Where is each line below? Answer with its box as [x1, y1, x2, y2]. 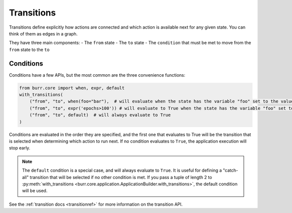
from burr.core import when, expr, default [19, 85, 125, 91]
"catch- [222, 167, 238, 173]
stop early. [9, 145, 31, 151]
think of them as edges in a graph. [9, 31, 78, 36]
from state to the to [9, 47, 50, 52]
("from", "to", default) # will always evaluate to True [29, 112, 171, 118]
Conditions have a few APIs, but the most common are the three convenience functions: [9, 72, 185, 78]
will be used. [22, 188, 48, 194]
